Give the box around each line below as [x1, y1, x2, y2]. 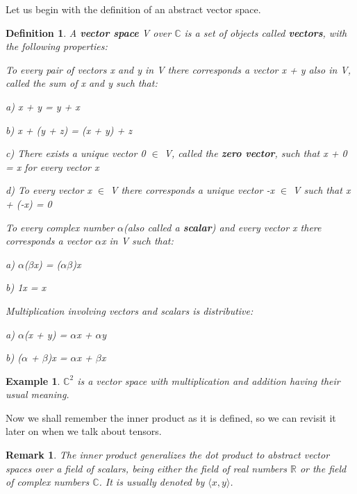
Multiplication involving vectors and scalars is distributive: [6, 303, 254, 318]
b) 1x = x [6, 280, 47, 295]
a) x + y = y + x [6, 99, 80, 113]
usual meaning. [6, 387, 69, 402]
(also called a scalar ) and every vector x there [124, 220, 322, 234]
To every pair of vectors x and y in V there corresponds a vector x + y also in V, [6, 62, 351, 76]
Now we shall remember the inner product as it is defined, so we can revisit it [6, 410, 336, 425]
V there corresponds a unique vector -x [110, 183, 274, 197]
